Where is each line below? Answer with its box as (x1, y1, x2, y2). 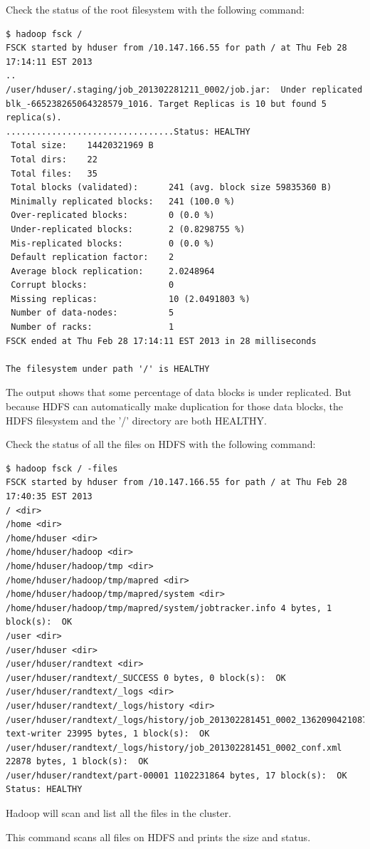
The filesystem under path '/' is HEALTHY (6, 363, 210, 374)
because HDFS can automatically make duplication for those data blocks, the (6, 399, 343, 414)
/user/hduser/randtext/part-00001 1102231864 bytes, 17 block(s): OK (6, 770, 347, 781)
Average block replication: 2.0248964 (11, 266, 215, 276)
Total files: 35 (11, 168, 97, 179)
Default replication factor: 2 (11, 252, 174, 263)
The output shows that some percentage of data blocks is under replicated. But (6, 385, 352, 400)
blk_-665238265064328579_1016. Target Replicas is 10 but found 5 (6, 98, 327, 109)
